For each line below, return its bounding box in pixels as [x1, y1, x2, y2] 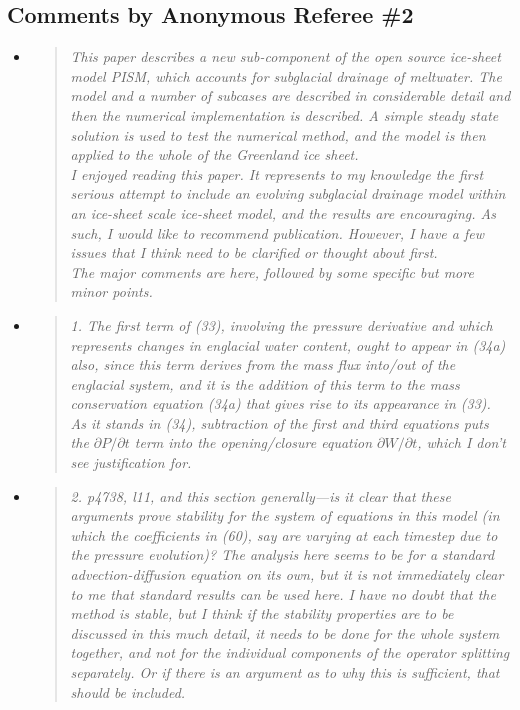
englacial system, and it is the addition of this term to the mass [70, 373, 460, 394]
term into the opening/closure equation [134, 432, 373, 453]
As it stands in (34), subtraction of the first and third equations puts [70, 412, 489, 433]
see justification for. [70, 452, 192, 473]
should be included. [70, 681, 186, 702]
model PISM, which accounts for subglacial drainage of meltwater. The [70, 65, 502, 86]
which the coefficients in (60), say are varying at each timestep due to [70, 524, 498, 545]
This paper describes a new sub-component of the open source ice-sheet [70, 46, 501, 67]
